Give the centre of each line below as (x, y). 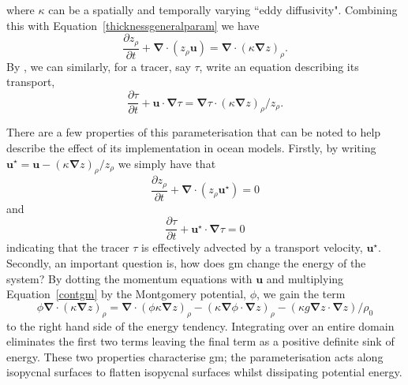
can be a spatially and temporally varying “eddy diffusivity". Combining (223, 9)
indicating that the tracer (68, 247)
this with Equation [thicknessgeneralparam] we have (133, 25)
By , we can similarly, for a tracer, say (99, 66)
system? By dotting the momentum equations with (129, 278)
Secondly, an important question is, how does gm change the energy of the (186, 263)
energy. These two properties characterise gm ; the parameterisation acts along (195, 356)
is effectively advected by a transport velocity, (252, 247)
